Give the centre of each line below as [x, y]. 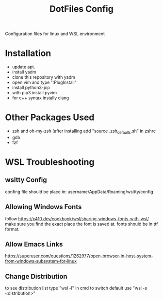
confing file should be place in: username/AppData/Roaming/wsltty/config [79, 192]
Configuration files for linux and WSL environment [55, 34]
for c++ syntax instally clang [41, 98]
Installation [28, 53]
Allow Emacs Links [34, 244]
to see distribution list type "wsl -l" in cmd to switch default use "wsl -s [76, 288]
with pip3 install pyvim [34, 93]
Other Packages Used [50, 117]
